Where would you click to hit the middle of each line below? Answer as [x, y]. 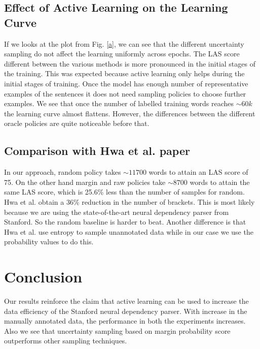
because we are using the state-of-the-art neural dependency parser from [117, 212]
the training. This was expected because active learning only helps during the [124, 73]
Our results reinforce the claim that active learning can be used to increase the [126, 301]
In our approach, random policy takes [63, 172]
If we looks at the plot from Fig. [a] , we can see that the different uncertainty [124, 43]
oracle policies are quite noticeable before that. [77, 123]
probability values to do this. [49, 242]
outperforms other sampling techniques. [66, 341]
